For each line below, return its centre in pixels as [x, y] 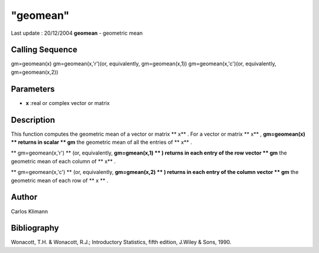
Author [24, 197]
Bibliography [35, 228]
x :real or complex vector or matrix [68, 103]
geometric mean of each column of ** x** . [64, 161]
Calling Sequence [44, 50]
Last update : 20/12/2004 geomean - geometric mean [77, 33]
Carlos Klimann [30, 211]
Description [33, 120]
